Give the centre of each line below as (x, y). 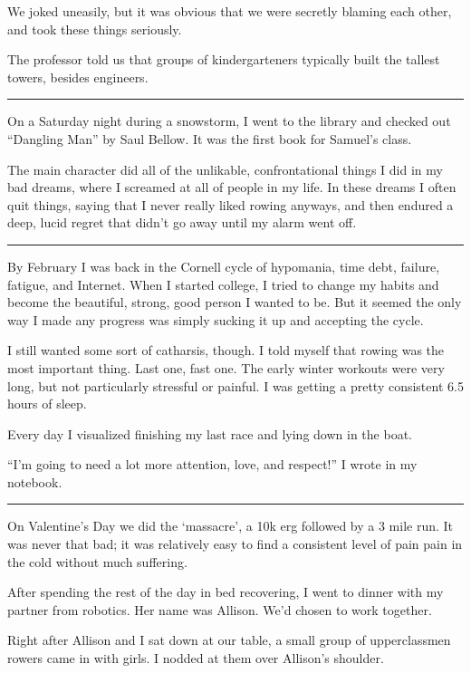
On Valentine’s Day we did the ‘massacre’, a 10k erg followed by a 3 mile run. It (231, 526)
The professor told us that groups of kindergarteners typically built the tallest (224, 59)
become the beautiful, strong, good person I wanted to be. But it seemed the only (235, 302)
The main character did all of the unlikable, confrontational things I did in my (225, 169)
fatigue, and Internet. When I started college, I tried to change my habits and (223, 284)
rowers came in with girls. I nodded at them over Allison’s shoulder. (196, 658)
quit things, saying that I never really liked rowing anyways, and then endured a (231, 204)
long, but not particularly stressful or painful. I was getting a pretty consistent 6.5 (235, 385)
